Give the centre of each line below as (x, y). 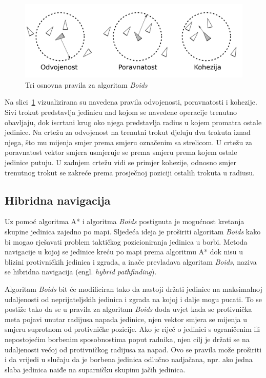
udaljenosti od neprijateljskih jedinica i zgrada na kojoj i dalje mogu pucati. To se (134, 299)
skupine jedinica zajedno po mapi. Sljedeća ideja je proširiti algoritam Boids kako (133, 231)
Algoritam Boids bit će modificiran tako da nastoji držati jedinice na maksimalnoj (134, 289)
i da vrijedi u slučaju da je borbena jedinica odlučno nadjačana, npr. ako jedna (129, 359)
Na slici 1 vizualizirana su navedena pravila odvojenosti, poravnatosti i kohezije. (131, 102)
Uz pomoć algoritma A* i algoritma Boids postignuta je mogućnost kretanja (125, 221)
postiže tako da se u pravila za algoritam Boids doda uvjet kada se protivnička (128, 309)
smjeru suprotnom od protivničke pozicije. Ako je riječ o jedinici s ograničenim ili (132, 329)
